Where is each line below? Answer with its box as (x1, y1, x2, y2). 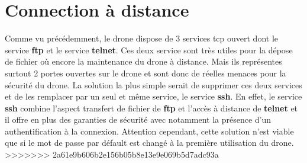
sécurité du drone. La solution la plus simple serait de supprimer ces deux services (5, 78, 302, 91)
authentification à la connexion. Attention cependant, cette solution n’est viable (5, 124, 294, 137)
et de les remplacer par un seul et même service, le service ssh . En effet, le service (5, 90, 302, 103)
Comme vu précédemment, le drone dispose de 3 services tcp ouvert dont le (5, 32, 278, 44)
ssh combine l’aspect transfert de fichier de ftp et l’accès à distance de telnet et (5, 101, 298, 114)
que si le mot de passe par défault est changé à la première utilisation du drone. (5, 136, 294, 149)
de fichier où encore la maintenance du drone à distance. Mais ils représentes (5, 55, 282, 68)
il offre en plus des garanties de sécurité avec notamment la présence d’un (5, 113, 272, 126)
